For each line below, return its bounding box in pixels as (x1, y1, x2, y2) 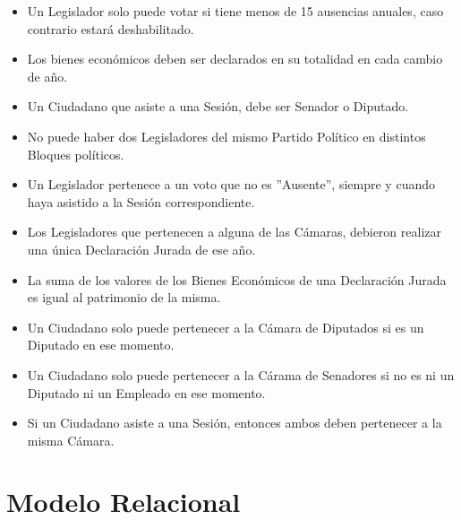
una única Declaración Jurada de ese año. (27, 239, 256, 258)
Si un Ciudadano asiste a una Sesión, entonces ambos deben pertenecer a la (27, 413, 442, 432)
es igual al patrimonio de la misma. (27, 288, 221, 307)
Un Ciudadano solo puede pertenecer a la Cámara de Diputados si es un (27, 317, 424, 336)
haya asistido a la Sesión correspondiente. (27, 192, 255, 211)
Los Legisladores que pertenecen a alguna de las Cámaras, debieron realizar (27, 222, 441, 241)
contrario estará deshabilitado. (27, 19, 194, 38)
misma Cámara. (27, 430, 115, 449)
